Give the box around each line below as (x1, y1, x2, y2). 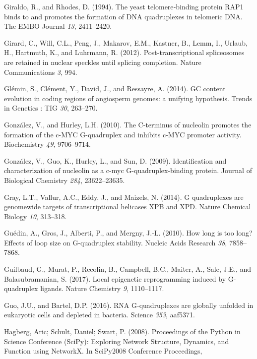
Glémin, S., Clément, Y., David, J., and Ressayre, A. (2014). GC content (4, 83, 226, 94)
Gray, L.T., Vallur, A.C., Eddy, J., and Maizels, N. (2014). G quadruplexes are (4, 191, 244, 202)
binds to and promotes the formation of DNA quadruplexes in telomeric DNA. (4, 11, 243, 21)
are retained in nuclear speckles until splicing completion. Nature (4, 57, 201, 67)
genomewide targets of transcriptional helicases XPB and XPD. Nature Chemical (4, 201, 251, 212)
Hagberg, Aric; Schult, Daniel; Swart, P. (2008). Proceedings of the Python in (4, 326, 241, 337)
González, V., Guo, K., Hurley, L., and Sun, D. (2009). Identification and (4, 155, 227, 166)
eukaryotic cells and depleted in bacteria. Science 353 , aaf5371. (4, 309, 195, 320)
